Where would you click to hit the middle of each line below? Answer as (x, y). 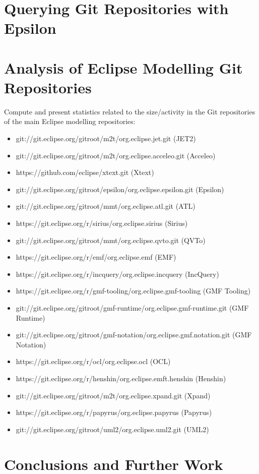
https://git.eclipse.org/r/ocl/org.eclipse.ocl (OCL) (93, 361)
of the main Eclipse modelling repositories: (70, 121)
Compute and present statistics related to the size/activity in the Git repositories (130, 111)
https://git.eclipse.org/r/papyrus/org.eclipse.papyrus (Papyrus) (114, 412)
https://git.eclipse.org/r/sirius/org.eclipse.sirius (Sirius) (102, 223)
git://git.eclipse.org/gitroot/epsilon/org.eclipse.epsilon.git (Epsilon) (120, 189)
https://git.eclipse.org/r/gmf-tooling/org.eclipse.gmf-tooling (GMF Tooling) (133, 291)
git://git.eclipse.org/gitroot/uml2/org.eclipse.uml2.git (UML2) (112, 429)
